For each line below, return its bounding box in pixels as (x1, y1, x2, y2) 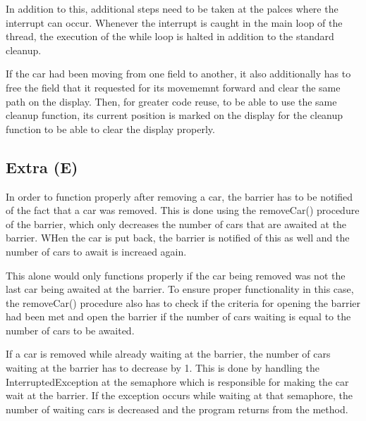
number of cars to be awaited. (6, 322, 135, 337)
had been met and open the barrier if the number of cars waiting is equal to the (6, 309, 351, 324)
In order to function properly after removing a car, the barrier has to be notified (6, 189, 353, 203)
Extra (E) (6, 156, 78, 177)
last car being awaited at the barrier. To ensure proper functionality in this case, (6, 282, 354, 296)
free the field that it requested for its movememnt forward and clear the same (6, 80, 341, 94)
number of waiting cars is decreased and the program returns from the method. (6, 401, 348, 416)
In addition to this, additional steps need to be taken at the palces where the (6, 1, 338, 15)
